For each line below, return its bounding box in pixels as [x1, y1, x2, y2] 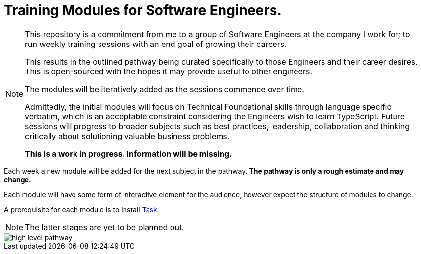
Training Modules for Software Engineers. [4, 2, 282, 19]
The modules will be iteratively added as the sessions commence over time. [25, 84, 304, 94]
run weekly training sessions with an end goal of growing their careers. [25, 39, 287, 49]
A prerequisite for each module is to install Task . [4, 205, 159, 214]
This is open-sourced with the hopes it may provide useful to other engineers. [25, 66, 313, 76]
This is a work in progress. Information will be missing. [25, 148, 232, 159]
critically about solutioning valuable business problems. [25, 131, 230, 141]
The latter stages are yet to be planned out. [25, 222, 184, 232]
